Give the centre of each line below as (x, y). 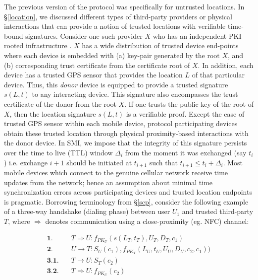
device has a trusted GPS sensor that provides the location (93, 75)
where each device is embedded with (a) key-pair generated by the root (112, 55)
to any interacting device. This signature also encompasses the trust (135, 94)
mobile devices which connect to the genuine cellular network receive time (116, 172)
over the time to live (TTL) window (58, 152)
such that (163, 162)
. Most (233, 162)
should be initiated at (99, 162)
